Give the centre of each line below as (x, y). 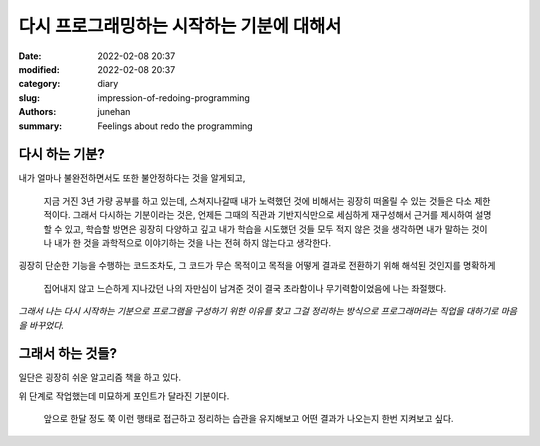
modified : (39, 69)
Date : (30, 56)
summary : (40, 126)
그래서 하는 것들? (67, 353)
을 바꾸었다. (41, 325)
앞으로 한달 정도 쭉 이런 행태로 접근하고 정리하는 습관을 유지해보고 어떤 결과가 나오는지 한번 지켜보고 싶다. (248, 419)
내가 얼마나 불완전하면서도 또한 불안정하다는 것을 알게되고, (132, 178)
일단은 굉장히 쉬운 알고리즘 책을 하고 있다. (100, 377)
